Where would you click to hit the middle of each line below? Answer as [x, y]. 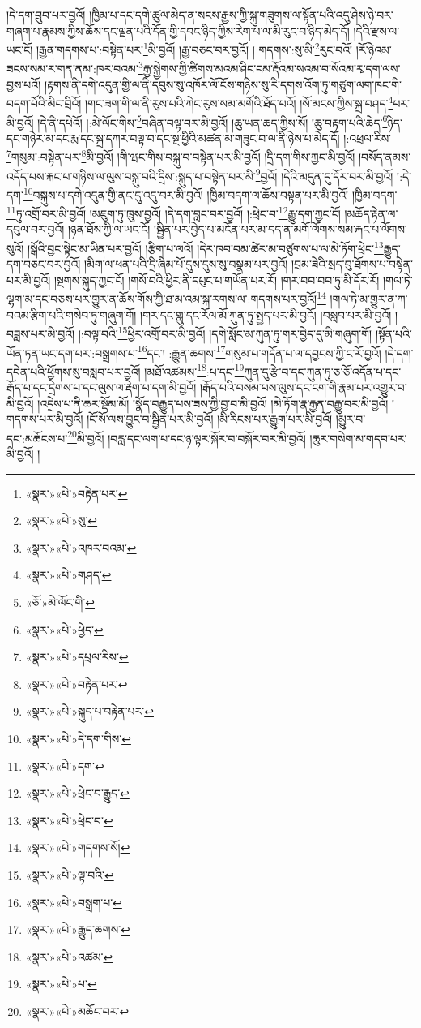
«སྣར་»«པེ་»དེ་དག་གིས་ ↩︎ [78, 738]
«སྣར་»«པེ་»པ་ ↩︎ [61, 984]
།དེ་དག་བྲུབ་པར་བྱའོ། [46, 15]
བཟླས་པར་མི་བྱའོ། [41, 333]
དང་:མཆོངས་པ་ [37, 438]
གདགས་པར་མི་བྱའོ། [45, 419]
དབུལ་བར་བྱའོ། [36, 229]
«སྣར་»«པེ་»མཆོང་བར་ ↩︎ [77, 1011]
